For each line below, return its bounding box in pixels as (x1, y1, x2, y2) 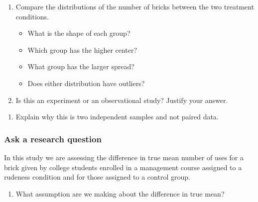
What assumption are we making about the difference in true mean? (15, 188, 225, 199)
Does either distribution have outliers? (27, 78, 145, 88)
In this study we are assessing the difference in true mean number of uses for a (4, 152, 244, 162)
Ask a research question (4, 132, 102, 145)
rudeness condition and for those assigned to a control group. (4, 172, 190, 182)
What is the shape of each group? (27, 28, 130, 38)
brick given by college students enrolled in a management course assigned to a (4, 162, 242, 172)
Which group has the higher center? (27, 44, 137, 55)
